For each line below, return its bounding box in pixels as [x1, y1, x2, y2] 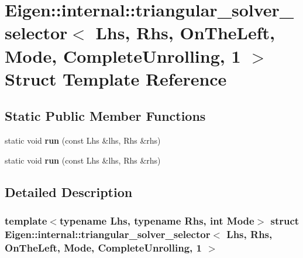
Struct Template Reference [5, 66, 227, 90]
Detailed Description [5, 182, 133, 201]
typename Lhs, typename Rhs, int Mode [59, 213, 254, 228]
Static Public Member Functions [5, 107, 206, 125]
